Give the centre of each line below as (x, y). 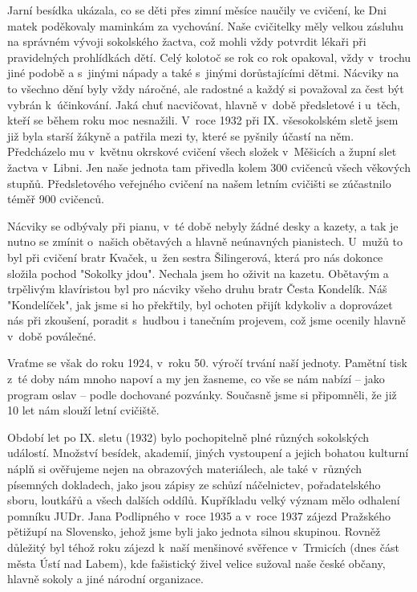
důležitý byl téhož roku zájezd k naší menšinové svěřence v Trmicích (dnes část (203, 547)
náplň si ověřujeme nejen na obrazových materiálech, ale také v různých (184, 469)
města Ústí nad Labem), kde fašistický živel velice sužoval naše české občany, (196, 563)
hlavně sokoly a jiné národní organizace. (105, 579)
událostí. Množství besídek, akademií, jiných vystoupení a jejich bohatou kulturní (208, 453)
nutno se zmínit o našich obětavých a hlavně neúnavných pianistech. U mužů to (205, 241)
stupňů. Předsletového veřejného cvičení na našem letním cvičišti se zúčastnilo (199, 183)
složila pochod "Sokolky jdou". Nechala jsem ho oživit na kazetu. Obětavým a (198, 273)
